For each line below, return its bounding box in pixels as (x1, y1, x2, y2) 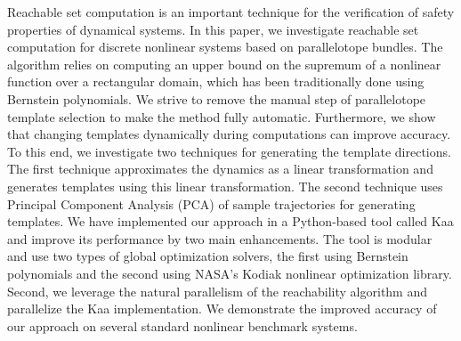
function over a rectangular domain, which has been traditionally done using (7, 72, 425, 91)
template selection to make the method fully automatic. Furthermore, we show (7, 107, 436, 126)
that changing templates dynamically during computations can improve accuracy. (7, 125, 451, 143)
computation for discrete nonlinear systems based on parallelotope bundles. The (7, 37, 443, 56)
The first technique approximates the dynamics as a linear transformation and (7, 159, 433, 178)
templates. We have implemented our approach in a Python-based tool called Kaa (7, 212, 454, 231)
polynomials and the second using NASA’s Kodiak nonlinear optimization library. (7, 264, 452, 282)
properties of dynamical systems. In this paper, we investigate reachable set (7, 20, 419, 38)
